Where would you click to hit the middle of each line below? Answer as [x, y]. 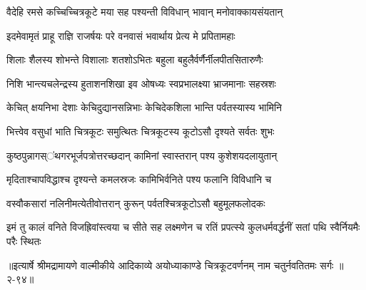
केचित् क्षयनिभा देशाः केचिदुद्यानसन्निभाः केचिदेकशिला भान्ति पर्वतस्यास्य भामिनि [144, 107]
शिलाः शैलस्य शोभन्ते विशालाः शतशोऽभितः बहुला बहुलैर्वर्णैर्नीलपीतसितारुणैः [135, 59]
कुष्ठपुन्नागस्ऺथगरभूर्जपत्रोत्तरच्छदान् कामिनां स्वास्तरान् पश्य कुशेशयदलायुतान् [142, 155]
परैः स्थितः [24, 240]
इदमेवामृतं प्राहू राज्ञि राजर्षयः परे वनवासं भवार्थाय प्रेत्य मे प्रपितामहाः [121, 35]
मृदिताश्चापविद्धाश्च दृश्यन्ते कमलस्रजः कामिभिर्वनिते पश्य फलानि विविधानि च [139, 179]
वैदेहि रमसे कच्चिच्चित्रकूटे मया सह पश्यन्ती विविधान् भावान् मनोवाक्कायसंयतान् [145, 11]
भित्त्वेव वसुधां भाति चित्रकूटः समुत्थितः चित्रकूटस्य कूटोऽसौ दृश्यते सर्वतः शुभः [141, 131]
